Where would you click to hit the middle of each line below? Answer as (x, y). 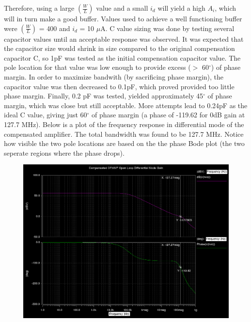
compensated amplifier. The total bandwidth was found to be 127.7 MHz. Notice (124, 134)
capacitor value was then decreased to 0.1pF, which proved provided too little (119, 86)
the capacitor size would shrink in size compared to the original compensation (119, 48)
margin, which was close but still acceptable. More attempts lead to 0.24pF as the (126, 105)
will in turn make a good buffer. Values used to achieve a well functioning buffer (123, 18)
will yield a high (181, 8)
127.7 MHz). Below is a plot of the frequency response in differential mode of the (124, 124)
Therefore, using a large (39, 8)
